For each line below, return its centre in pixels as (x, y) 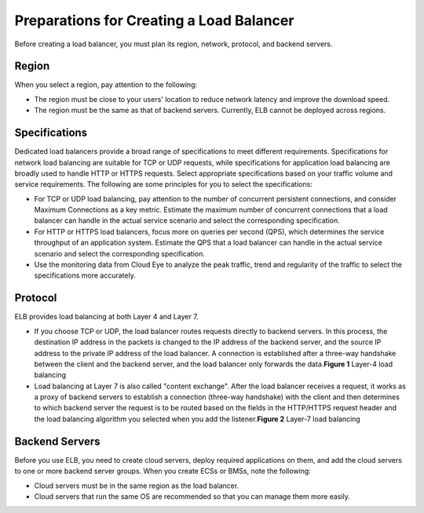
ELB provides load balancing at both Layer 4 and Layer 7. (107, 317)
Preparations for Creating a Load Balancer (154, 20)
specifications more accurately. (85, 275)
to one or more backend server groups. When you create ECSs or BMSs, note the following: (163, 471)
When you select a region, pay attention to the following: (106, 85)
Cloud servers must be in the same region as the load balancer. (137, 486)
